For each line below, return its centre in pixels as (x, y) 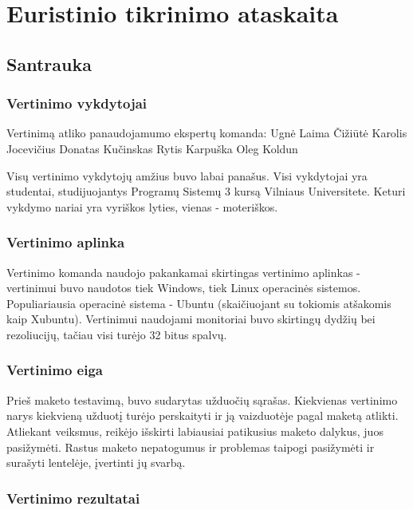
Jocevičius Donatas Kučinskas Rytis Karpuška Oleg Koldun (152, 148)
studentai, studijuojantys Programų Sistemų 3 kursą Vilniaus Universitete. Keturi (206, 191)
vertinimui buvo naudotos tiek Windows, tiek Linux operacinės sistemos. (184, 288)
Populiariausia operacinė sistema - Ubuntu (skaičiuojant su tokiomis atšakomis (199, 303)
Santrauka (49, 63)
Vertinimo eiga (55, 370)
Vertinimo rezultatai (73, 498)
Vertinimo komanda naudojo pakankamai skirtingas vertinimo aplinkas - (183, 272)
